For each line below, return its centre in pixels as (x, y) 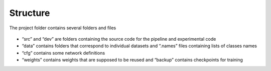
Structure (30, 13)
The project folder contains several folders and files (63, 28)
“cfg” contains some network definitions (63, 53)
